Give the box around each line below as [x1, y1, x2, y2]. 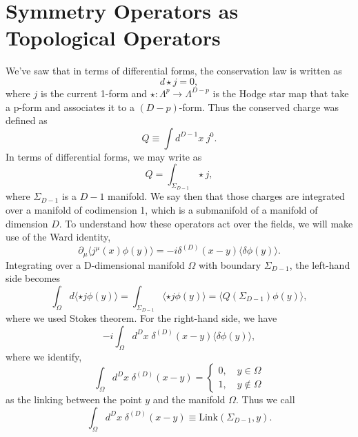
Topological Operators [6, 23, 221, 52]
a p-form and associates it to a [6, 99, 135, 114]
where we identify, [6, 349, 82, 363]
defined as [6, 113, 48, 128]
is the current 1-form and [40, 85, 148, 100]
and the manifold [152, 392, 226, 407]
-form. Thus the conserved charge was [179, 99, 339, 114]
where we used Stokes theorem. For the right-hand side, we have [6, 311, 277, 325]
